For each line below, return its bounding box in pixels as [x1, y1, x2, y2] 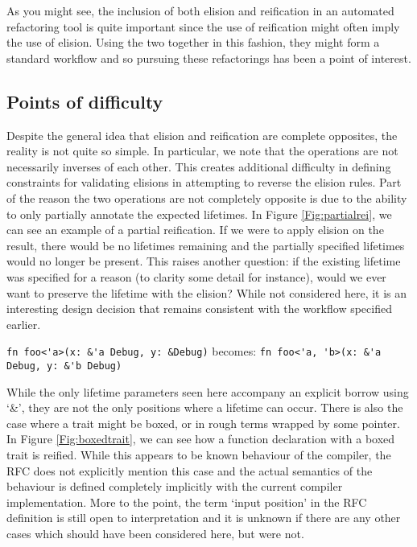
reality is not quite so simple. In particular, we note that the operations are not [6, 142, 398, 159]
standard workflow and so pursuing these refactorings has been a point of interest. [6, 49, 411, 66]
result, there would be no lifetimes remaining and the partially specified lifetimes [6, 236, 405, 253]
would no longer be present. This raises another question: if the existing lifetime [6, 253, 401, 269]
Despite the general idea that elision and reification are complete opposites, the [6, 126, 398, 143]
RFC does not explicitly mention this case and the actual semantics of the [6, 462, 373, 479]
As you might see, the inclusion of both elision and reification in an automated [6, 2, 394, 19]
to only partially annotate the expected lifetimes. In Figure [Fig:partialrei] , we [6, 205, 392, 222]
